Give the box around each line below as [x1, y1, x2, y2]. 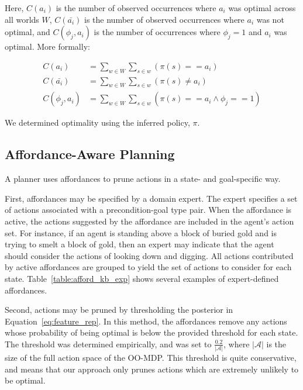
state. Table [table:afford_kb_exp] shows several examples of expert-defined [5, 272, 279, 285]
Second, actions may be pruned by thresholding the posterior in [5, 303, 233, 316]
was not [256, 13, 284, 25]
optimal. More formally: [5, 40, 90, 53]
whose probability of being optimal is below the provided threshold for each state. [5, 326, 298, 339]
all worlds [5, 13, 39, 25]
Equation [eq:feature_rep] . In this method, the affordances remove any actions [5, 315, 287, 327]
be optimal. [5, 374, 46, 386]
